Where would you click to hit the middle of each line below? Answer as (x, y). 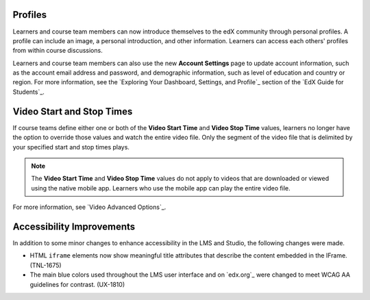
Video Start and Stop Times (73, 111)
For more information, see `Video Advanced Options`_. (89, 207)
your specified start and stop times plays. (71, 147)
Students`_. (28, 92)
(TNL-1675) (46, 265)
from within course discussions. (58, 51)
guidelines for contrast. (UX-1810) (77, 284)
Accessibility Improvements (74, 226)
